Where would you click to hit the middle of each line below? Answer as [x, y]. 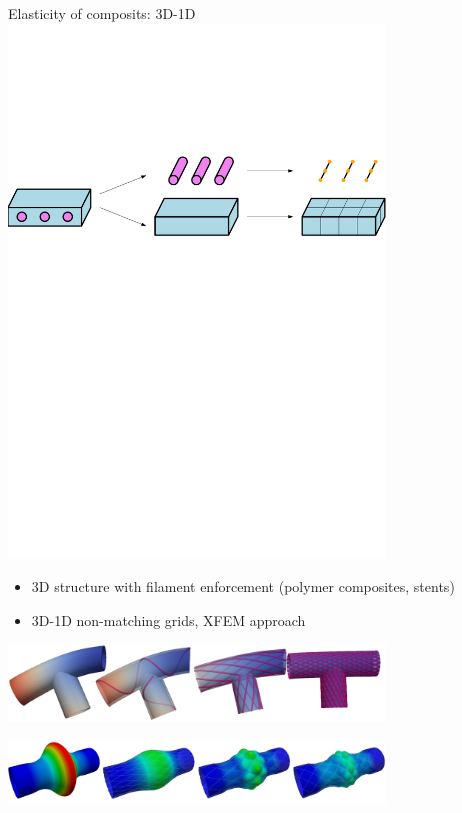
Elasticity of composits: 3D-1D [102, 13]
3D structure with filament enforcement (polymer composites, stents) [243, 585]
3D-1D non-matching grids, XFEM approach [168, 619]
